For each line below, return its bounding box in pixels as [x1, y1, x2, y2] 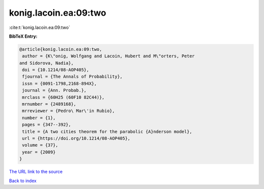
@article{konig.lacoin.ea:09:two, [19, 47, 102, 52]
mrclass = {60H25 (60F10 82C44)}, [22, 94, 105, 100]
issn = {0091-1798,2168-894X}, [22, 81, 97, 86]
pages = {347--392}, [22, 122, 71, 127]
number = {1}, [22, 115, 56, 120]
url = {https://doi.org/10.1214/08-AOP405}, [22, 136, 131, 141]
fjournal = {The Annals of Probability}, [22, 74, 123, 79]
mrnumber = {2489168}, [22, 101, 77, 107]
